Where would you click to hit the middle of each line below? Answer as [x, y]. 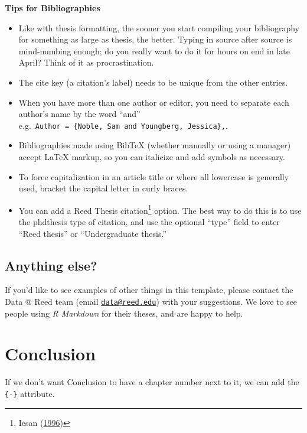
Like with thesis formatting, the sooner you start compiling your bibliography [159, 27]
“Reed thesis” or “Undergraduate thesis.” [93, 233]
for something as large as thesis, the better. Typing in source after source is [155, 39]
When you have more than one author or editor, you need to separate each [154, 102]
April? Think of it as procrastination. [86, 62]
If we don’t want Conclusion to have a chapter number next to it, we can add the [152, 382]
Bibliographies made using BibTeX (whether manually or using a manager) [155, 145]
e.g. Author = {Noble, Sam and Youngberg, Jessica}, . [123, 125]
